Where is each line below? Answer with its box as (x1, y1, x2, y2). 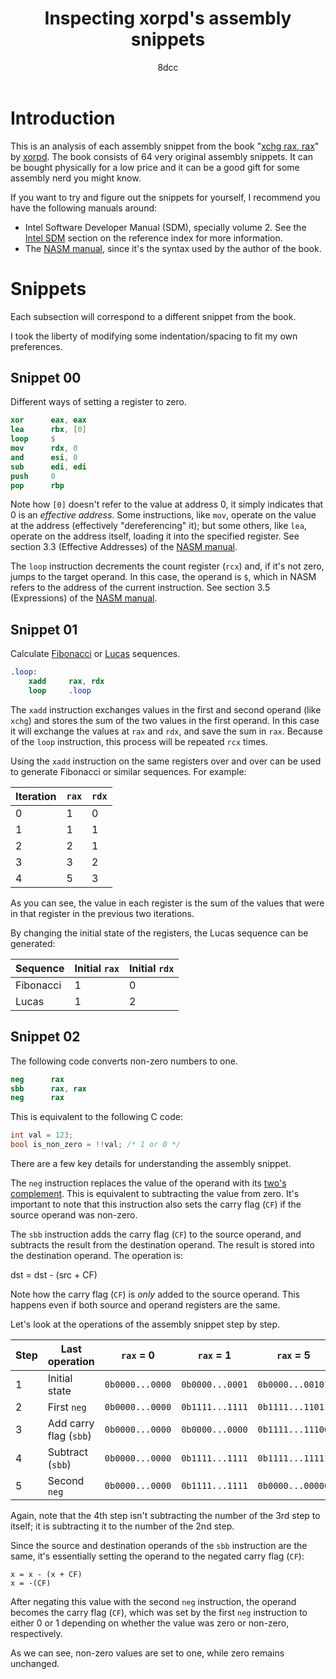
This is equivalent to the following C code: (10, 1111, 183, 1123)
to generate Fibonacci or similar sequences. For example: (10, 765, 247, 777)
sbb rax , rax (10, 1083, 87, 1094)
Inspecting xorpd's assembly (44, 7, 292, 30)
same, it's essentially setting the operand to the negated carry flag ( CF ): (10, 1550, 305, 1562)
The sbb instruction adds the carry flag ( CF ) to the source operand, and (10, 1228, 302, 1241)
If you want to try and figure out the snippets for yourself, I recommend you (10, 191, 321, 203)
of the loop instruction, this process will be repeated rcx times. (10, 735, 268, 747)
